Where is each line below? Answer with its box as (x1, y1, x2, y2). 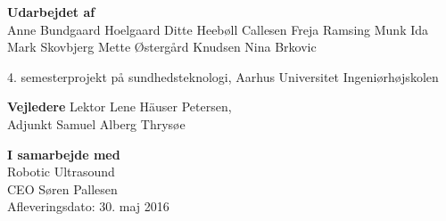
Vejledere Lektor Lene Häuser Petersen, (7, 97, 232, 116)
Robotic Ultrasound (7, 162, 115, 181)
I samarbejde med (7, 144, 120, 163)
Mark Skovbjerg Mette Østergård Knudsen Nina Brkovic (7, 37, 317, 56)
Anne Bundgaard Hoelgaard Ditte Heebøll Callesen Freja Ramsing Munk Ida (7, 20, 429, 38)
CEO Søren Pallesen (7, 179, 118, 198)
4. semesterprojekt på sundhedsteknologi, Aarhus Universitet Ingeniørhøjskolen (7, 67, 439, 86)
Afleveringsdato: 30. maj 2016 (7, 197, 169, 216)
